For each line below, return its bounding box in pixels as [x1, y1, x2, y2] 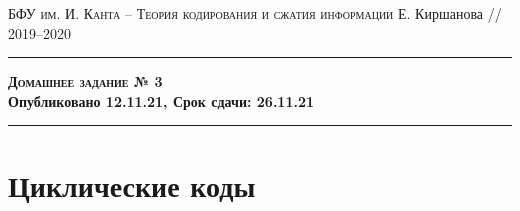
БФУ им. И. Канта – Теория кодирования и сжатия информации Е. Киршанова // [8, 3, 502, 23]
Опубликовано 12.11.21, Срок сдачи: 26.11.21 [8, 90, 315, 111]
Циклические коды [8, 164, 256, 205]
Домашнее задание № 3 [8, 71, 163, 92]
